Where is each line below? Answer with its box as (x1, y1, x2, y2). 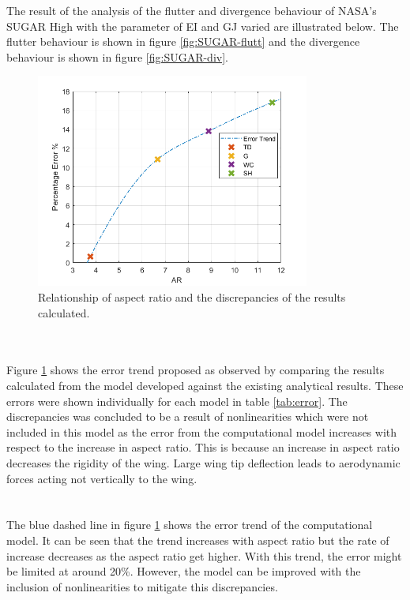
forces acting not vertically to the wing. (6, 470, 197, 486)
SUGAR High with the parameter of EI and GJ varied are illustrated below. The (6, 17, 399, 34)
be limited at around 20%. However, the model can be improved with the (6, 563, 361, 579)
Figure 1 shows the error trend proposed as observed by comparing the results (6, 362, 385, 378)
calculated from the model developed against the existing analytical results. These (6, 377, 404, 393)
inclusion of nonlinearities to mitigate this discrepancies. (6, 578, 278, 594)
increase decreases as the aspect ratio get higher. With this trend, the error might (6, 547, 402, 564)
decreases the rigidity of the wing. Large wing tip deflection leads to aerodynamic (6, 454, 401, 471)
